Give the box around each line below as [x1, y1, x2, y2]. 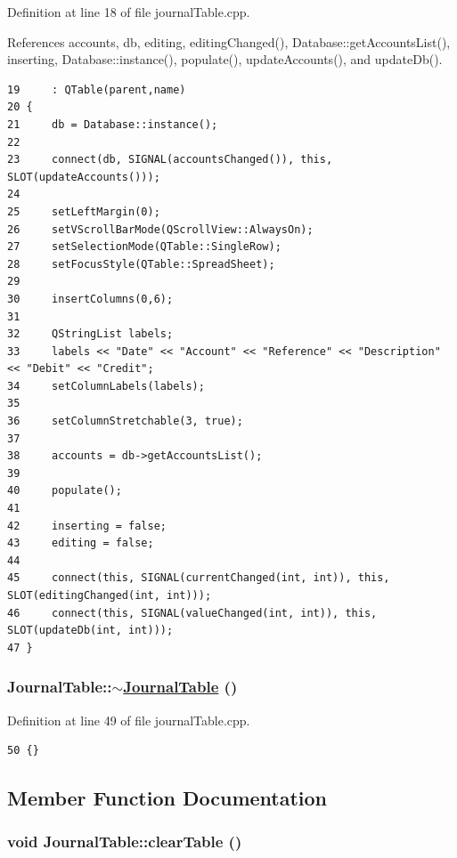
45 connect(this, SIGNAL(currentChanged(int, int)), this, [7, 571, 390, 585]
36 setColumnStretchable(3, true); [7, 415, 243, 428]
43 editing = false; [7, 537, 154, 550]
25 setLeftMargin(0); [7, 205, 160, 218]
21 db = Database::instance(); [7, 117, 218, 131]
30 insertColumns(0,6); [7, 292, 174, 305]
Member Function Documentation [7, 784, 328, 812]
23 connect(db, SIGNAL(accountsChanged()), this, [7, 153, 333, 166]
